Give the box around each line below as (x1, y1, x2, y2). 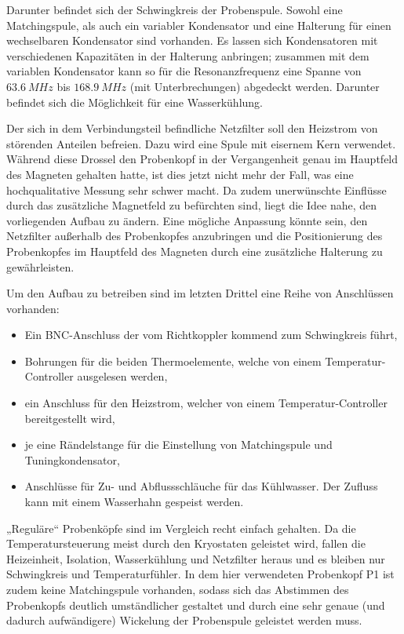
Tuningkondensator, (24, 451, 120, 468)
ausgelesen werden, (77, 368, 168, 384)
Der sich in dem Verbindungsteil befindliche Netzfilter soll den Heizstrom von (6, 120, 378, 137)
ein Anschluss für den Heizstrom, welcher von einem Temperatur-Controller (24, 395, 388, 411)
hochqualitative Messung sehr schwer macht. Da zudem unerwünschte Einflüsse (6, 181, 387, 198)
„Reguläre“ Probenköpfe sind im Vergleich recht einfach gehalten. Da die (6, 519, 356, 536)
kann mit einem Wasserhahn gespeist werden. (24, 494, 244, 510)
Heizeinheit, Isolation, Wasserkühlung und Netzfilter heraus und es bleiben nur (6, 550, 385, 567)
